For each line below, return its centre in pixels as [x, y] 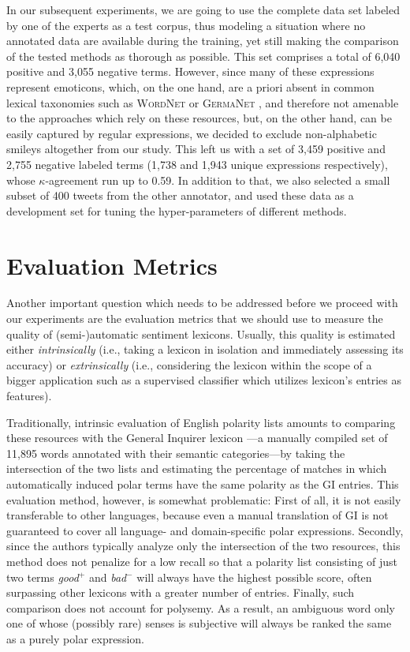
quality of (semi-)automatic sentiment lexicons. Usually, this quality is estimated [201, 333]
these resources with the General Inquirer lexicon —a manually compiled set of [197, 438]
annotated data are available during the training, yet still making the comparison [203, 41]
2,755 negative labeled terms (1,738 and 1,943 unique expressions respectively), [197, 164]
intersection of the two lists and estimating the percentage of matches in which [197, 468]
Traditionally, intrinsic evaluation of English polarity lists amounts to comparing [201, 422]
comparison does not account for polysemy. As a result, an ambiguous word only [201, 607]
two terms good [43, 577]
